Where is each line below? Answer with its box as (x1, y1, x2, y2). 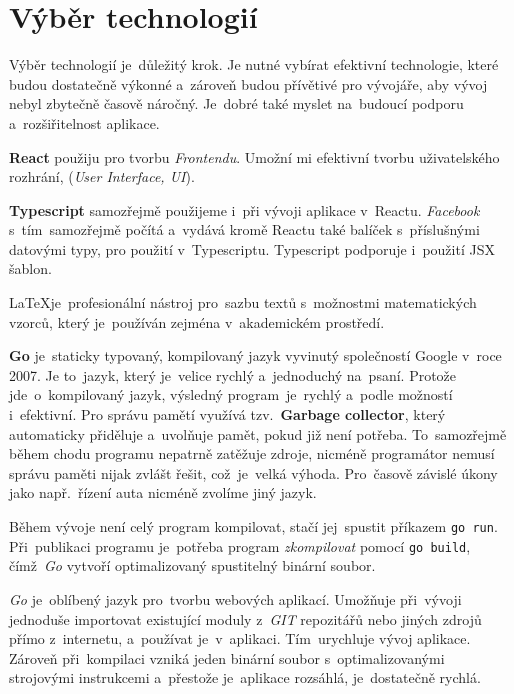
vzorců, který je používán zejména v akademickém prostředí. (9, 311, 385, 332)
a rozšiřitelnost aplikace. (9, 112, 160, 133)
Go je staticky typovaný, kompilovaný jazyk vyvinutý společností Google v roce (9, 345, 502, 366)
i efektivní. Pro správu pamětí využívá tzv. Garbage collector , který (9, 404, 446, 425)
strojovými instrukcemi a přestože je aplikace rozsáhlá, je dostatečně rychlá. (9, 667, 481, 688)
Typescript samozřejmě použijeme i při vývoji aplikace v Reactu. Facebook (9, 199, 480, 220)
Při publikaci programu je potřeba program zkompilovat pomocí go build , (9, 535, 471, 556)
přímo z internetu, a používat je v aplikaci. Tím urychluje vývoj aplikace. (9, 628, 471, 649)
